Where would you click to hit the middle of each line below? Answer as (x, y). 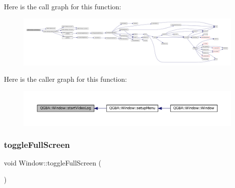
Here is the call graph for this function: (63, 6)
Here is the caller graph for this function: (66, 79)
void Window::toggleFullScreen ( (53, 163)
